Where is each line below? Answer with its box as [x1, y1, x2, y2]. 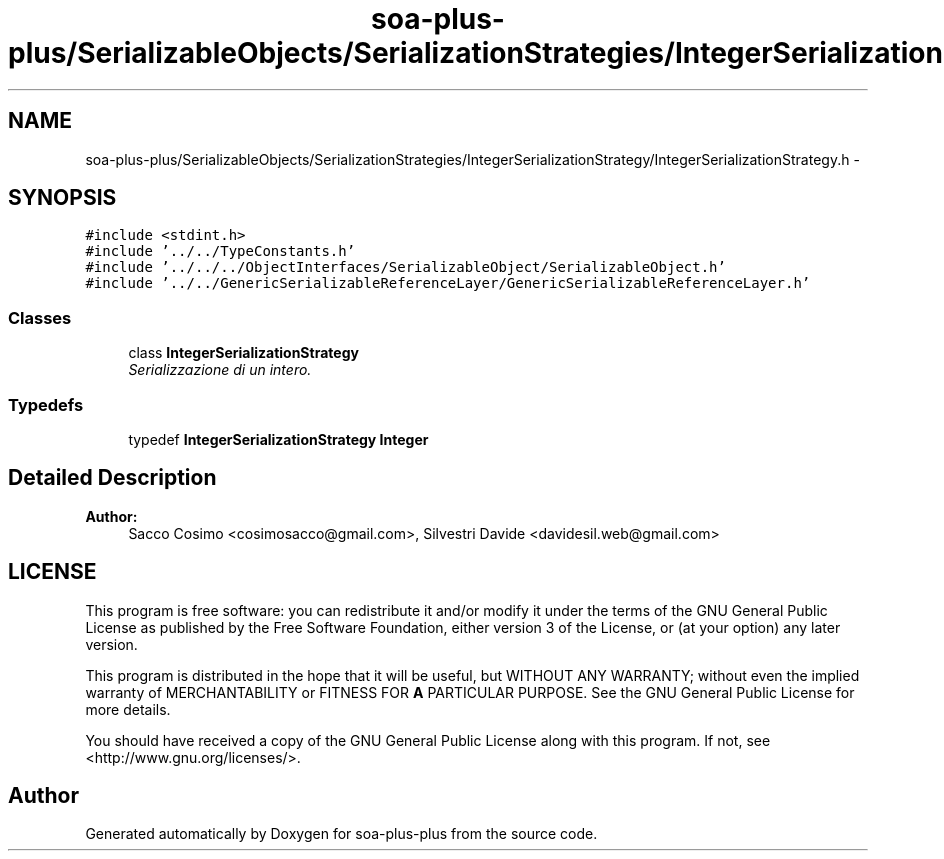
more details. [85, 700, 171, 718]
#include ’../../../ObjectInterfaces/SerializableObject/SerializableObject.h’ [85, 259, 726, 276]
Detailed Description [8, 465, 217, 491]
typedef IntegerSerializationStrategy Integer [128, 430, 429, 448]
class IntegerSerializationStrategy [128, 344, 359, 362]
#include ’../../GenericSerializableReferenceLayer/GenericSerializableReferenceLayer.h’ [85, 275, 811, 292]
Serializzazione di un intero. [128, 361, 312, 379]
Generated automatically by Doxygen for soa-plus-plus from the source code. [85, 825, 598, 843]
